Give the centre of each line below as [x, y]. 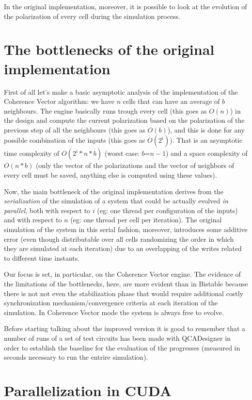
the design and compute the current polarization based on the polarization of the [124, 120]
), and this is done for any [206, 129]
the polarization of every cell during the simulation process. [92, 16]
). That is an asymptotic [206, 140]
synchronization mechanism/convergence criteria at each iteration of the [111, 303]
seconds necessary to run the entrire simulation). [76, 357]
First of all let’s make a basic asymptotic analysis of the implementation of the [121, 92]
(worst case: [122, 153]
